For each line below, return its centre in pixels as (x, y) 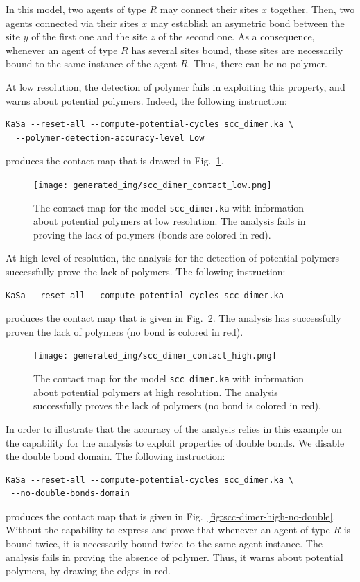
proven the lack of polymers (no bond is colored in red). (125, 331)
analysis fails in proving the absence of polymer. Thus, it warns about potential (174, 557)
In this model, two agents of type (76, 9)
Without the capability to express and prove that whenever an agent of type (168, 530)
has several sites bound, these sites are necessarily (237, 50)
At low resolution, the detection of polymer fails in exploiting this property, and (175, 86)
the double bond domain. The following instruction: (115, 456)
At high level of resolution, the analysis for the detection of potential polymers (173, 258)
